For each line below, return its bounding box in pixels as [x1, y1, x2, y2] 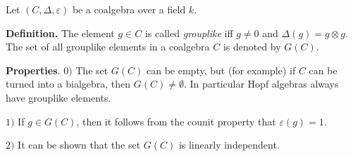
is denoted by [223, 39, 281, 54]
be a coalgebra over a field [72, 2, 186, 16]
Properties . [6, 62, 61, 77]
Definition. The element [6, 25, 115, 40]
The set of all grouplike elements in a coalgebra [6, 39, 210, 54]
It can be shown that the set [18, 137, 141, 152]
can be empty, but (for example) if [147, 62, 296, 77]
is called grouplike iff [144, 25, 233, 40]
